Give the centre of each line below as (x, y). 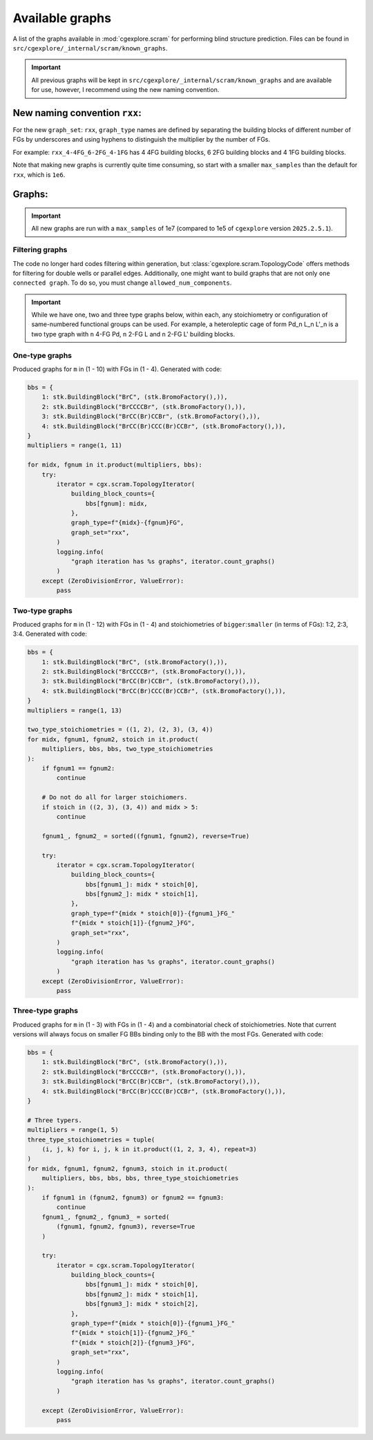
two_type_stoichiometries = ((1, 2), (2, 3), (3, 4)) (120, 730)
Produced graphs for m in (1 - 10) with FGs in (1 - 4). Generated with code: (117, 369)
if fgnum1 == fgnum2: (78, 768)
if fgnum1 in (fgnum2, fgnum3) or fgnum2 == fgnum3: (133, 1197)
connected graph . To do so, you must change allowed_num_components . (122, 283)
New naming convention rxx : (77, 113)
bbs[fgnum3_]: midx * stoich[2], (142, 1304)
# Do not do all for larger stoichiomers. (115, 797)
